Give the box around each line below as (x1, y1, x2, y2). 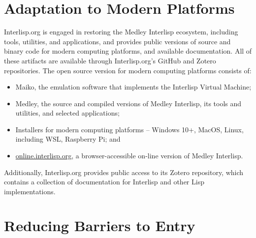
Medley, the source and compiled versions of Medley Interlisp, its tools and (15, 98, 242, 108)
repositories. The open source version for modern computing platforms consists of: (4, 65, 252, 75)
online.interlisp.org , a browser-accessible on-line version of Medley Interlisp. (15, 150, 243, 161)
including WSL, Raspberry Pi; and (15, 134, 121, 144)
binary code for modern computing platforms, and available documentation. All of (4, 46, 252, 56)
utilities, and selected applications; (15, 108, 120, 118)
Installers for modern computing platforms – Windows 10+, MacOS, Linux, (15, 124, 244, 134)
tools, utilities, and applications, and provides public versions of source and (4, 36, 231, 46)
